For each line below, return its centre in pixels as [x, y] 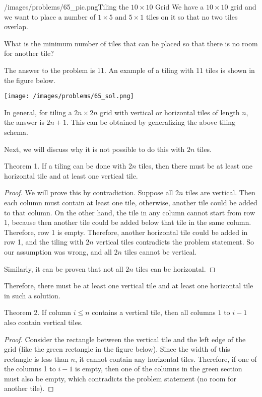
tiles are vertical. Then [220, 192]
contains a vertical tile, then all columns [154, 312]
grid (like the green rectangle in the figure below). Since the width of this [117, 349]
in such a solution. [32, 295]
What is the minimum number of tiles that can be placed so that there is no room [131, 43]
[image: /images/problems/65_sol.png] [69, 96]
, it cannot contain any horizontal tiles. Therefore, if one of [166, 359]
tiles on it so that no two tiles [192, 16]
